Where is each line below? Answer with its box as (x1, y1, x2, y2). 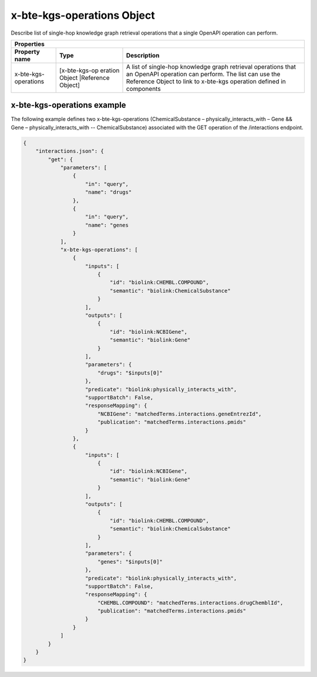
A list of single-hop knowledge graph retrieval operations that (126, 62, 296, 70)
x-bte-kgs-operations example (11, 100, 126, 110)
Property (14, 48, 41, 56)
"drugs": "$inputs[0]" (97, 370, 163, 376)
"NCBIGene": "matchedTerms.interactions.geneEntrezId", (97, 411, 262, 417)
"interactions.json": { (35, 148, 104, 155)
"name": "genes (85, 222, 129, 228)
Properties (14, 40, 45, 48)
